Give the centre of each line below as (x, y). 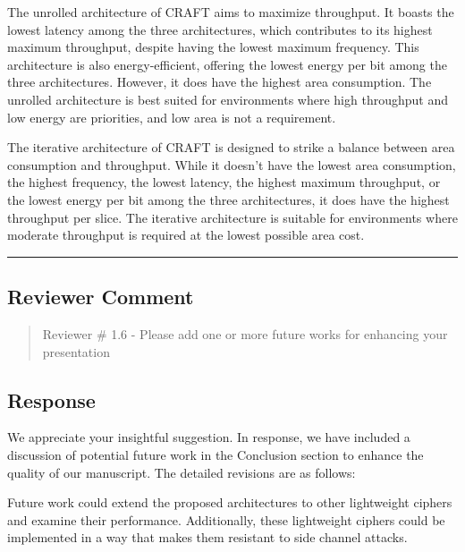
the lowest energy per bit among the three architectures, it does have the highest (228, 199)
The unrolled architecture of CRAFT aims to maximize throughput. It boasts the (231, 12)
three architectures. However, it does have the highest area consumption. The (220, 82)
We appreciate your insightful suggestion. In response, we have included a (209, 437)
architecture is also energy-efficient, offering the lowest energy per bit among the (227, 64)
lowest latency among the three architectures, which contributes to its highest (220, 29)
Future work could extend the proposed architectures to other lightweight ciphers (230, 502)
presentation (76, 351)
